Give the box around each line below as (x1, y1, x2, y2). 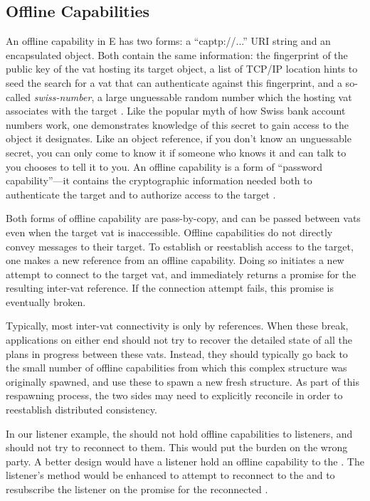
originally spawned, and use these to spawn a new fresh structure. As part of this (6, 374, 360, 389)
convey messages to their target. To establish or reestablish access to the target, (6, 238, 354, 253)
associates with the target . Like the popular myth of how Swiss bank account (6, 103, 346, 118)
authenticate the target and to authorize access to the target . (6, 186, 276, 201)
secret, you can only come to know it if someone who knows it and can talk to (6, 144, 347, 159)
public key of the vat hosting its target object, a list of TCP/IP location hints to (6, 61, 358, 76)
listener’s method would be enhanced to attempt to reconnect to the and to (6, 468, 335, 482)
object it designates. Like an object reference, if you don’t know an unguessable (6, 131, 351, 146)
